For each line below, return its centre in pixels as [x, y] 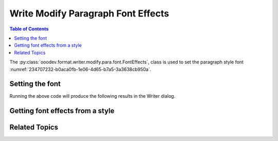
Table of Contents [29, 29]
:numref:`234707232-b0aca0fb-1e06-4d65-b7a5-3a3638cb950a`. [80, 69]
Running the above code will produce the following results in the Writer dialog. [92, 96]
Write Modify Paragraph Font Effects [89, 13]
